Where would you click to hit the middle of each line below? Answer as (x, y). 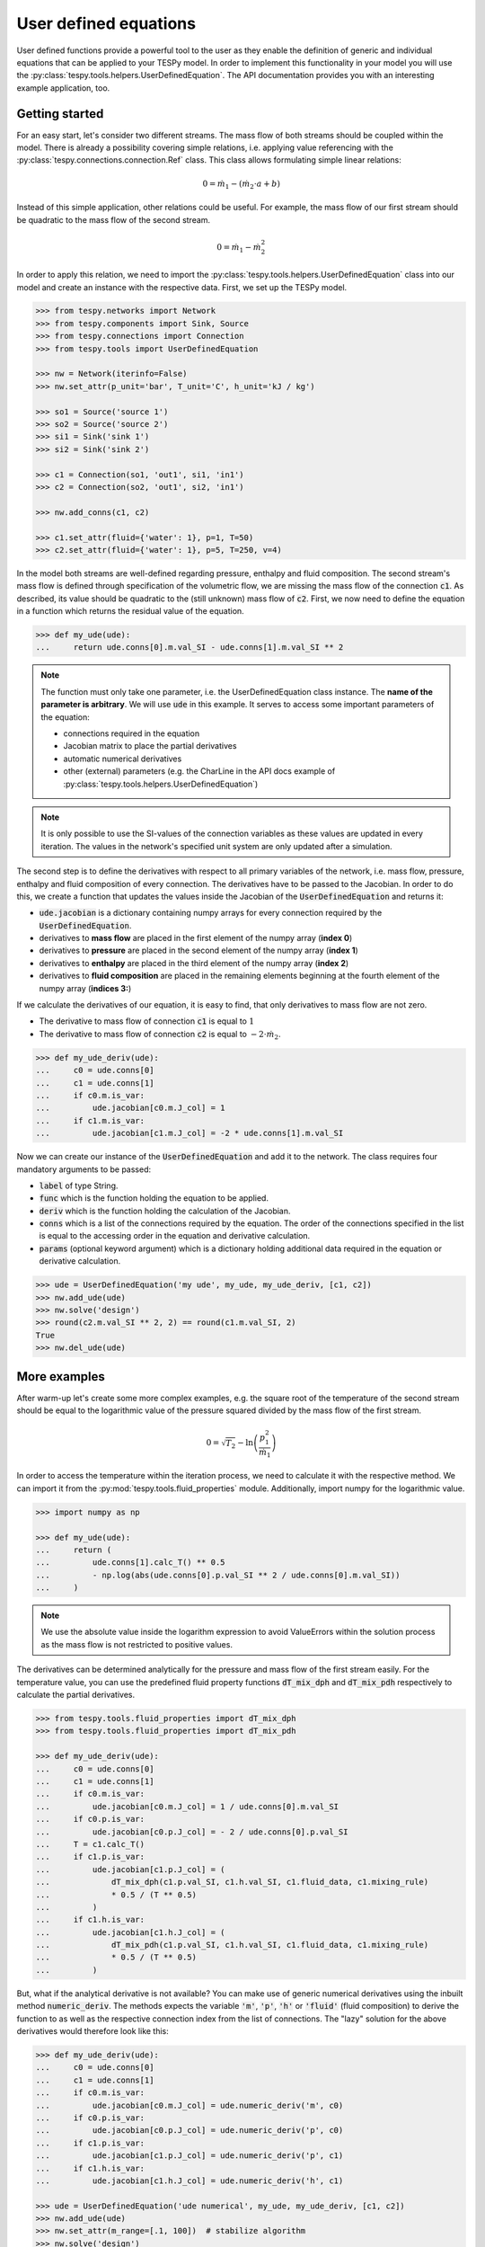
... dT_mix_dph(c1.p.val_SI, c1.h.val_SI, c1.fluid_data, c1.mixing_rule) (232, 1882)
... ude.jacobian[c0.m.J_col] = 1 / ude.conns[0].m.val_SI (187, 1806)
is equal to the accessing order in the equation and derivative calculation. (175, 1236)
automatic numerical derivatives (123, 759)
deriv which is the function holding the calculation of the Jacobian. (165, 1211)
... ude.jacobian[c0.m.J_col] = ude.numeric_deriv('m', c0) (190, 2105)
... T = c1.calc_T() (90, 1844)
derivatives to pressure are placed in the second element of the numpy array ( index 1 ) (198, 950)
